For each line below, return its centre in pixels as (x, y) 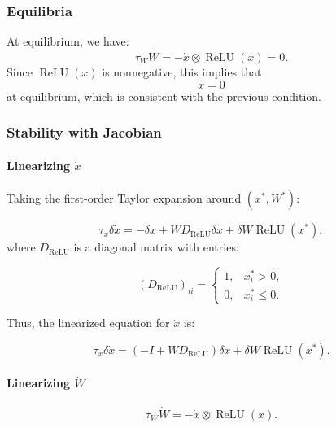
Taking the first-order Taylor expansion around (124, 198)
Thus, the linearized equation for (88, 323)
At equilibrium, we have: (68, 41)
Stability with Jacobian (84, 132)
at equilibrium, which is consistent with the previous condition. (164, 96)
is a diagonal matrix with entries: (156, 247)
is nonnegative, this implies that (182, 72)
